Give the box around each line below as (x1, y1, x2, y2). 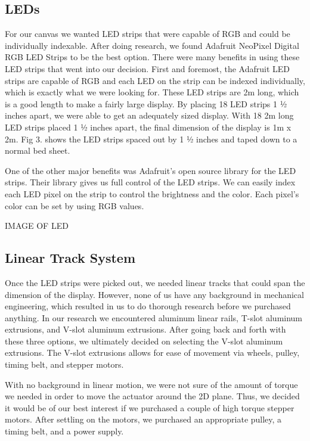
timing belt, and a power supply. (5, 425, 124, 437)
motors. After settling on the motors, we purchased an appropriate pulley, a (5, 413, 282, 426)
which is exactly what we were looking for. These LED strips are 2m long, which (5, 86, 299, 98)
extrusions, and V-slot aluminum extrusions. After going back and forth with (5, 323, 286, 336)
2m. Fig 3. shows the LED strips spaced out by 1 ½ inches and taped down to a (5, 132, 297, 145)
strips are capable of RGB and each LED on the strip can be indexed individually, (5, 74, 305, 86)
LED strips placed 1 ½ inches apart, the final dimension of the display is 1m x (5, 120, 292, 133)
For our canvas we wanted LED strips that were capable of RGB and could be (5, 27, 290, 40)
